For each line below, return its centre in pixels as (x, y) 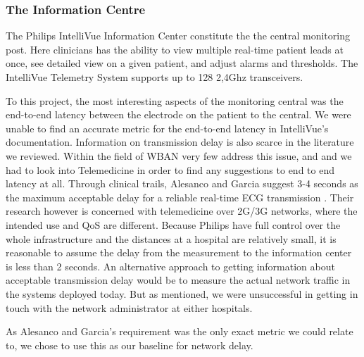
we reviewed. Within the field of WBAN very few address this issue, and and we (179, 155)
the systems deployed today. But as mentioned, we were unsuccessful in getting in (182, 293)
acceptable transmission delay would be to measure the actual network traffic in (178, 280)
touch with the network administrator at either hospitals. (129, 307)
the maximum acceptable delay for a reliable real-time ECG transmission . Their (180, 197)
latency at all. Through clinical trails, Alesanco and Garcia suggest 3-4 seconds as (182, 183)
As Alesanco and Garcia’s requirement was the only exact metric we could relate (180, 331)
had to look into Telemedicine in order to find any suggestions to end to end (170, 169)
